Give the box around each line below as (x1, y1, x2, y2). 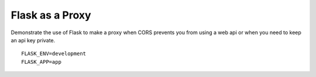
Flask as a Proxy (11, 9, 91, 21)
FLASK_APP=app (21, 58, 61, 65)
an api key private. (11, 36, 56, 43)
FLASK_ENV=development (21, 50, 87, 57)
